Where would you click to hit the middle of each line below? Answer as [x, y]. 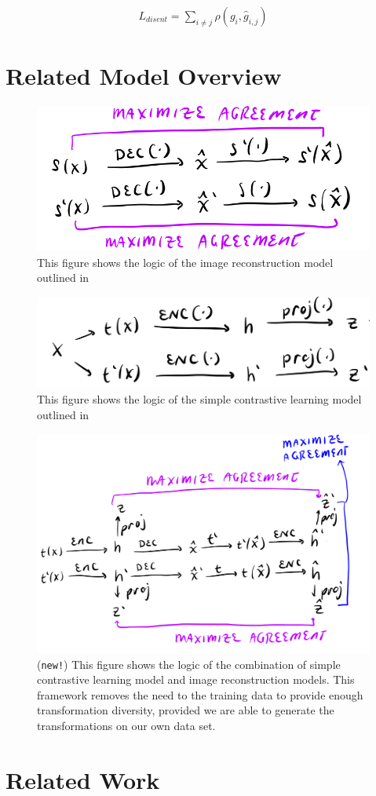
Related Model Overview [144, 76]
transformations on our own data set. [126, 726]
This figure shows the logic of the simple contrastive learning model [199, 399]
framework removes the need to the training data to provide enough [200, 694]
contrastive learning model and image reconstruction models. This [196, 679]
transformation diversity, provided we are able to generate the [186, 710]
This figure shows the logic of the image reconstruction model [185, 262]
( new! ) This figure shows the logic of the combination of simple [189, 664]
